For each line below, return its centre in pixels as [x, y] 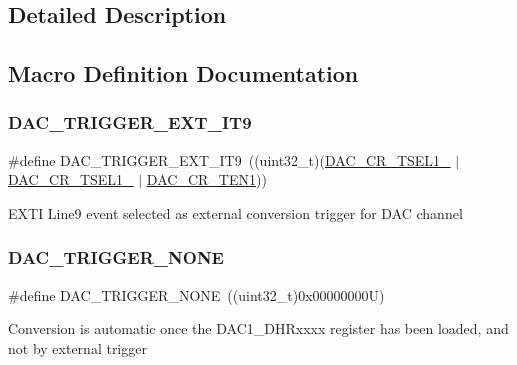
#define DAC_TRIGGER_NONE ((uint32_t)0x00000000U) [196, 294]
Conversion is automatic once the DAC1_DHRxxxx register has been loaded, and [258, 328]
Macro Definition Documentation [183, 73]
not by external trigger [77, 347]
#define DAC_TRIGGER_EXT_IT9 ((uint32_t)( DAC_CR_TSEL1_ [229, 159]
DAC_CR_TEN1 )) [206, 179]
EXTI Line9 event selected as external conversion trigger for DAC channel [235, 212]
